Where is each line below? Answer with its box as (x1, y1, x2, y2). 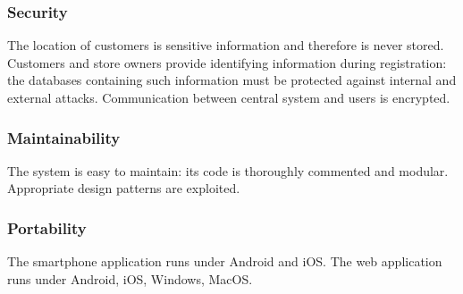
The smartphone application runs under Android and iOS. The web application (7, 252, 442, 271)
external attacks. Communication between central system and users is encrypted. (7, 88, 450, 106)
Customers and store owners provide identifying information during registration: (7, 53, 447, 71)
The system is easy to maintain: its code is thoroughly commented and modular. (7, 161, 449, 180)
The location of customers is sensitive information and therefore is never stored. (7, 36, 444, 55)
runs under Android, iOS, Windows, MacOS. (7, 269, 253, 288)
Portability (7, 216, 87, 239)
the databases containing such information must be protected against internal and (7, 71, 457, 89)
